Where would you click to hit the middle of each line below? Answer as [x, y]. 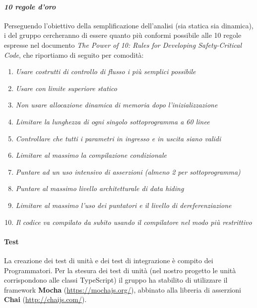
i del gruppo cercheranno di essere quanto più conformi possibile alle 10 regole [123, 35]
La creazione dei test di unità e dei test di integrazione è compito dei [109, 260]
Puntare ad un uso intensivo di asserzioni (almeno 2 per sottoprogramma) [128, 171]
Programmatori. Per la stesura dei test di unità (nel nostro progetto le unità [120, 270]
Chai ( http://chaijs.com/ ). [45, 299]
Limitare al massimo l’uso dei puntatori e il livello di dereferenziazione [124, 205]
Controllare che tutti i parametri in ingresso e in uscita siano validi [118, 138]
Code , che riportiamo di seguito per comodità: [74, 54]
